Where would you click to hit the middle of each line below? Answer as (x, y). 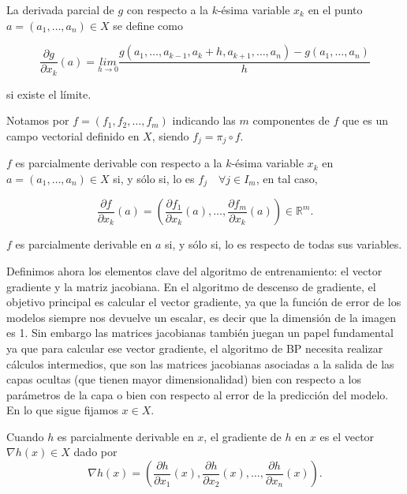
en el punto (335, 9)
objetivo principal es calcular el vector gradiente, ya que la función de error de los (204, 302)
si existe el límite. (49, 94)
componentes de (291, 120)
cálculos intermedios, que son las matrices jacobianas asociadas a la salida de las (200, 363)
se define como (148, 25)
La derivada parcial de (60, 9)
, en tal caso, (287, 178)
